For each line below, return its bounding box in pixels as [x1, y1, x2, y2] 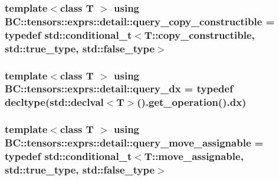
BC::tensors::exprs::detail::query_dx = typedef [5, 81, 233, 96]
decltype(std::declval [5, 95, 104, 109]
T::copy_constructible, [144, 27, 255, 42]
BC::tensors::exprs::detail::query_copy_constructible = [5, 14, 275, 28]
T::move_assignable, [144, 149, 244, 164]
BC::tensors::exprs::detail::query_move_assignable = [5, 135, 264, 150]
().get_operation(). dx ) [137, 95, 247, 109]
